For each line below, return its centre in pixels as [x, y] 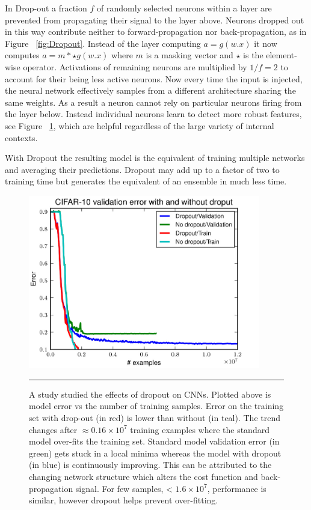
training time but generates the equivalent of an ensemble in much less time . [146, 181]
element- [282, 55]
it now [266, 43]
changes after [53, 429]
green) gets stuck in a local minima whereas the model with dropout [155, 453]
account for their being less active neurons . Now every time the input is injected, [154, 78]
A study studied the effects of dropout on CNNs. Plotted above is [150, 394]
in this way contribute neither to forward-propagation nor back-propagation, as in [156, 32]
